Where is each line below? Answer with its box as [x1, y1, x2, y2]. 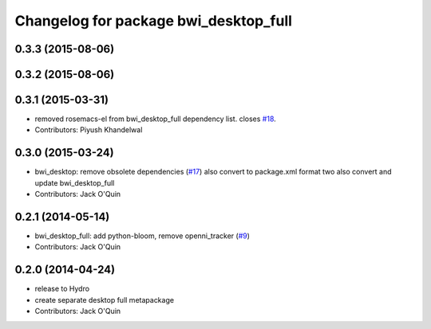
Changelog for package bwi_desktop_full [14, 12, 293, 29]
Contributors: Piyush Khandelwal [34, 125, 143, 135]
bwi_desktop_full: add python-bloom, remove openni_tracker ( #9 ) [34, 231, 251, 241]
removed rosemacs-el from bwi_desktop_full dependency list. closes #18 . [34, 114, 277, 123]
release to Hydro [34, 284, 90, 294]
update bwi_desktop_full [34, 178, 115, 187]
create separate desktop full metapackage [34, 295, 175, 304]
